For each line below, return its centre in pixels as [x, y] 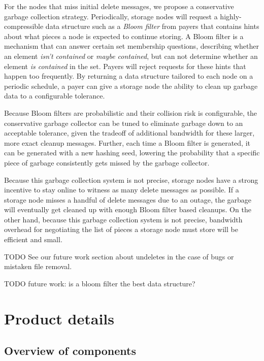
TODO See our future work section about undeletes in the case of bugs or [119, 256]
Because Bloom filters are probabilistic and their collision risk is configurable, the [131, 112]
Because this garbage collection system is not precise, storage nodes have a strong [131, 179]
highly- [231, 16]
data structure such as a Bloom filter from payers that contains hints [152, 26]
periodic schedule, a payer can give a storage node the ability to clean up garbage [131, 86]
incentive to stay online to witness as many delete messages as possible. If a [122, 190]
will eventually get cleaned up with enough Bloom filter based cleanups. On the [128, 209]
